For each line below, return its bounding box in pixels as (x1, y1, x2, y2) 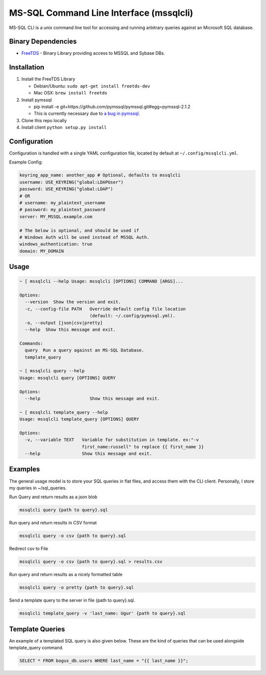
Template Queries (9, 625, 65, 633)
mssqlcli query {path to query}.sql (19, 507, 108, 513)
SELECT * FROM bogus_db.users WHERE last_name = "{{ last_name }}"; (19, 658, 189, 664)
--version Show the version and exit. (25, 299, 121, 305)
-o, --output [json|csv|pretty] (25, 320, 103, 325)
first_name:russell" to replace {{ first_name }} (81, 444, 204, 450)
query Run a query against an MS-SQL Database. (25, 348, 145, 353)
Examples (9, 465, 40, 474)
